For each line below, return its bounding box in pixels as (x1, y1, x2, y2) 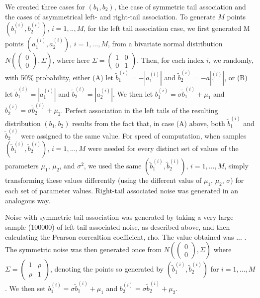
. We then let (113, 88, 153, 99)
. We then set (5, 283, 46, 293)
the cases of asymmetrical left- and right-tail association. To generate (5, 11, 216, 21)
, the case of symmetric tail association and (114, 1, 246, 11)
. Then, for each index (137, 55, 204, 65)
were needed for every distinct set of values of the (87, 143, 239, 153)
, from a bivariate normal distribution (108, 38, 223, 49)
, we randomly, (208, 55, 254, 65)
